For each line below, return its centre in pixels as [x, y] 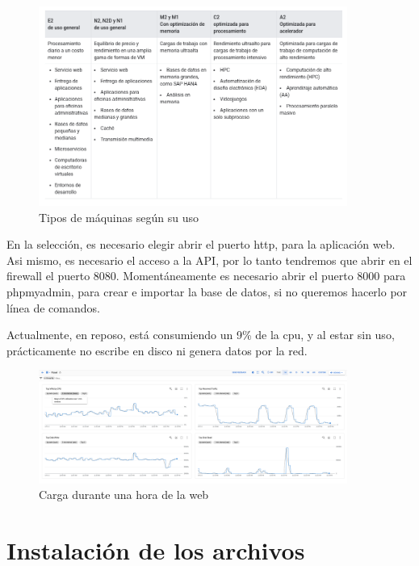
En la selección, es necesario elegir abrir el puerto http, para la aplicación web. [201, 244]
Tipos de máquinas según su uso [119, 217]
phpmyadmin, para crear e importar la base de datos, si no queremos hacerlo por [207, 292]
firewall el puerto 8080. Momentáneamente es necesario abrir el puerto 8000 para [206, 276]
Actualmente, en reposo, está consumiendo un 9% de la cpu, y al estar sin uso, [201, 335]
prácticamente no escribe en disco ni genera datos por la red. [157, 350]
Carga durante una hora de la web [124, 495]
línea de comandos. [53, 307]
